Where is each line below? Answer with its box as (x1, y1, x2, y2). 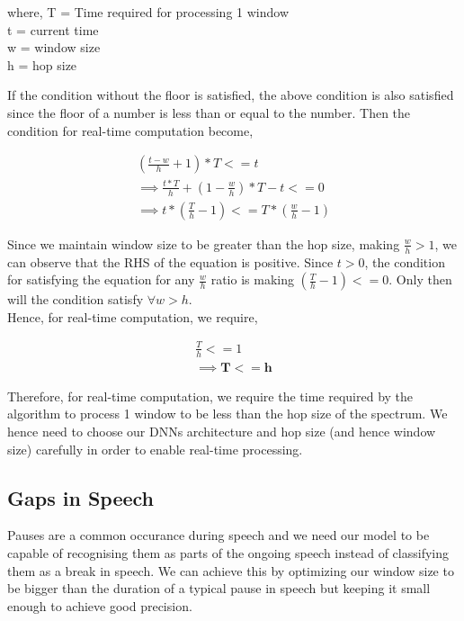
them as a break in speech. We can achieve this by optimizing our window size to (7, 561, 454, 580)
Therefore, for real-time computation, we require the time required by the (7, 386, 414, 405)
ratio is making (210, 270, 294, 289)
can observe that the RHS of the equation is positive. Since (7, 252, 334, 271)
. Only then (388, 270, 452, 289)
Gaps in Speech (7, 483, 155, 511)
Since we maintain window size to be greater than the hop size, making (7, 234, 400, 253)
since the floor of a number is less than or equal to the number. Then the (7, 103, 411, 121)
